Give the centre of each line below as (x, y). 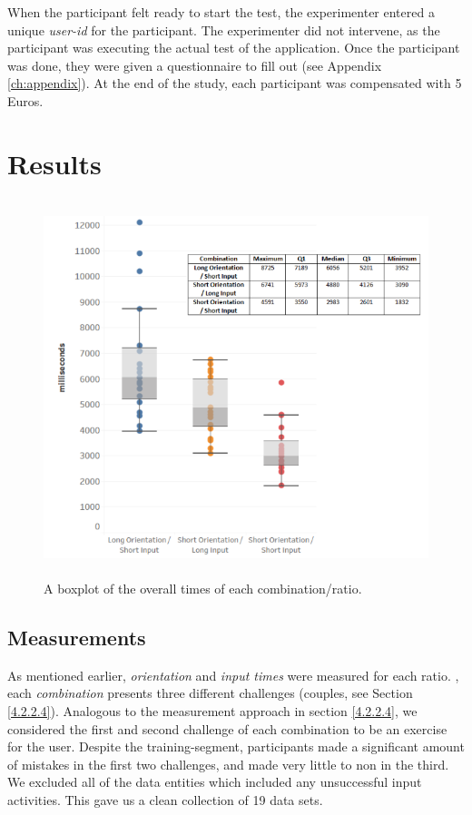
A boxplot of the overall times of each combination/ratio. (203, 589)
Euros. (25, 100)
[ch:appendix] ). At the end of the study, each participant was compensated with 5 (235, 83)
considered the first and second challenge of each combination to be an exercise (227, 728)
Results (54, 163)
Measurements (77, 637)
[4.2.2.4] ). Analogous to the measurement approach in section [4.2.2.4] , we (212, 711)
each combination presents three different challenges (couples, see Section (210, 693)
